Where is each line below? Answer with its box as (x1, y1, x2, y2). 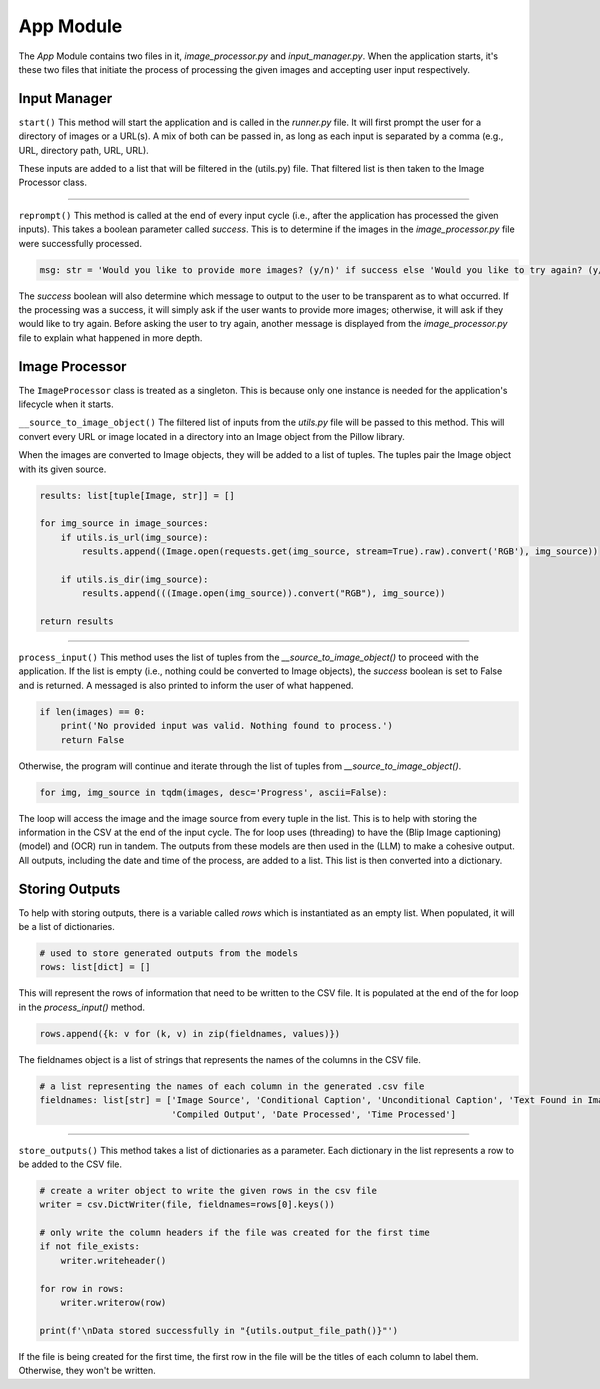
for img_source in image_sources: (39, 518, 209, 529)
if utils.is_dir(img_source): (60, 573, 209, 585)
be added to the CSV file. (18, 1158, 123, 1170)
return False (60, 734, 125, 745)
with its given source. (18, 463, 107, 475)
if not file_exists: (39, 1241, 140, 1252)
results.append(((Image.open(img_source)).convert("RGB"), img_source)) (81, 588, 446, 599)
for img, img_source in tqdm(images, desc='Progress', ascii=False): (39, 786, 388, 798)
